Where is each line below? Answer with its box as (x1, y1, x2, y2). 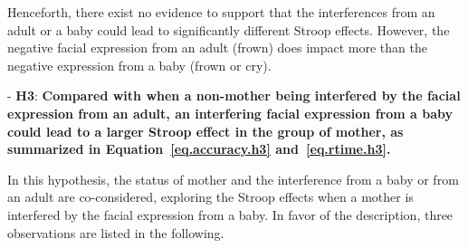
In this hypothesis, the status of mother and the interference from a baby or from (7, 169, 459, 188)
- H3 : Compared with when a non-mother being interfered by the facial (7, 86, 461, 105)
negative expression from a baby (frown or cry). (7, 55, 272, 74)
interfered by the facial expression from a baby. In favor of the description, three (7, 205, 454, 224)
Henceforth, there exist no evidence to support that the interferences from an (7, 3, 435, 21)
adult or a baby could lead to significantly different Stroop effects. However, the (7, 20, 450, 39)
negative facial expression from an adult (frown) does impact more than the (7, 38, 427, 57)
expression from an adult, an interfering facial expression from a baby (7, 103, 453, 122)
